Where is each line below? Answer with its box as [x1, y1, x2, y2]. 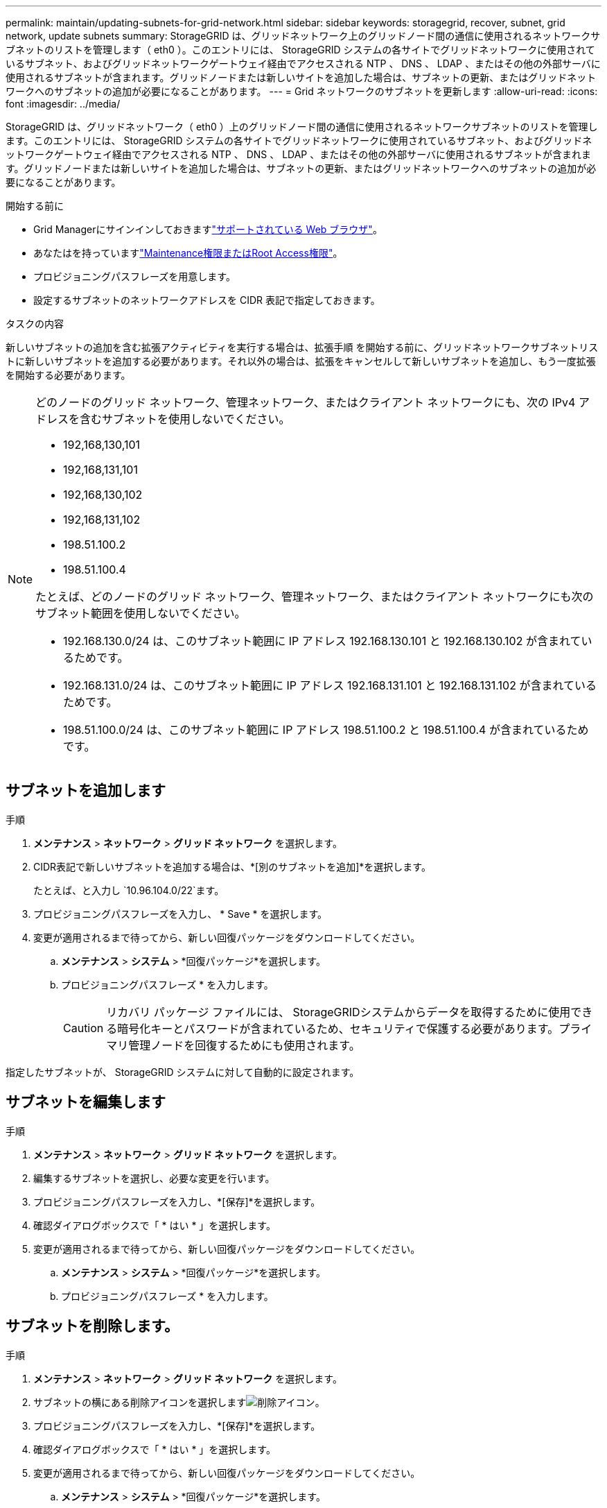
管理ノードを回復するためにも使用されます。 [128, 1038, 360, 1052]
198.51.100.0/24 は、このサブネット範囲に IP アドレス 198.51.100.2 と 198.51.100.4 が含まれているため [63, 723, 589, 737]
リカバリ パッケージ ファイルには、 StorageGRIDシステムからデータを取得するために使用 [106, 1004, 571, 1019]
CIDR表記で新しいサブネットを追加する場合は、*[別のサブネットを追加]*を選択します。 [33, 860, 431, 873]
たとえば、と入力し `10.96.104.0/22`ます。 [33, 884, 225, 896]
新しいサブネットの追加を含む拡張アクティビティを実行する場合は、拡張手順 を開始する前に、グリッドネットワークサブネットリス [6, 341, 599, 353]
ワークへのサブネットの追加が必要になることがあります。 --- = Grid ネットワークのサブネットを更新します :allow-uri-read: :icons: [6, 85, 598, 97]
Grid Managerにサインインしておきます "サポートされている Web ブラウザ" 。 [33, 223, 382, 235]
